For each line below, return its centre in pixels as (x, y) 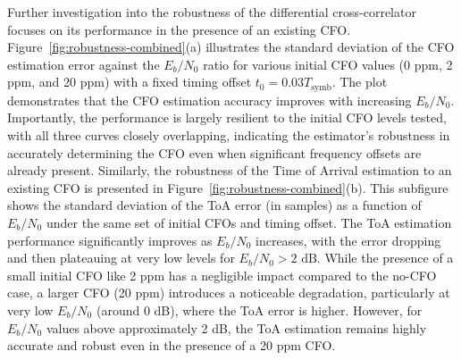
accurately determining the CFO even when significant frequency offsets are (214, 152)
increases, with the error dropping (348, 240)
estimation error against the (84, 64)
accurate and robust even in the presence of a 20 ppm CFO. (172, 345)
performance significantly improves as (110, 240)
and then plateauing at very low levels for (121, 258)
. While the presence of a (385, 258)
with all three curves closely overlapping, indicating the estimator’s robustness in (229, 135)
